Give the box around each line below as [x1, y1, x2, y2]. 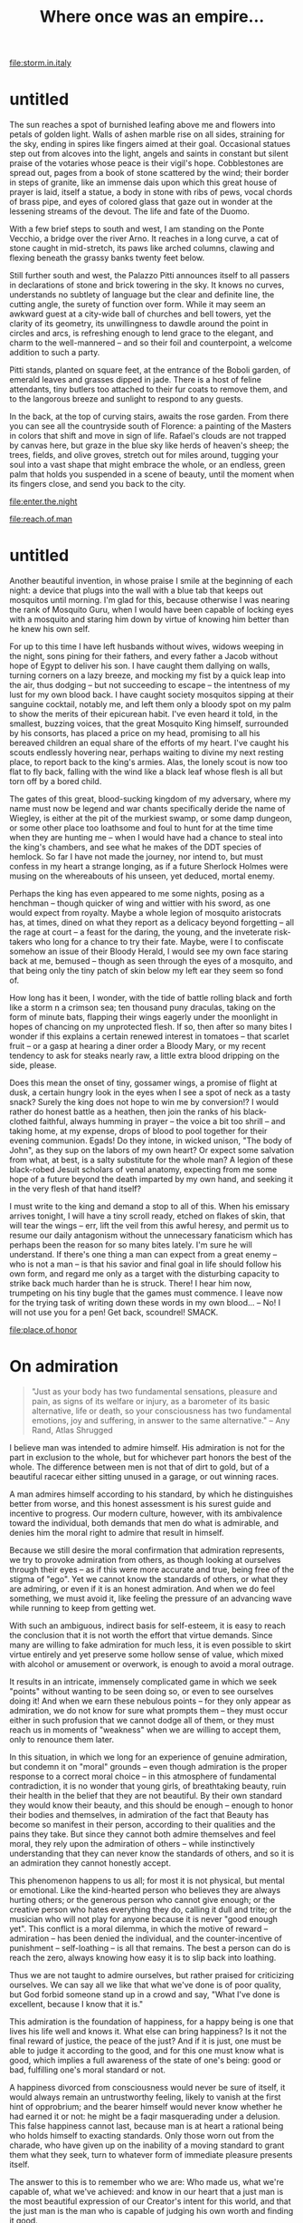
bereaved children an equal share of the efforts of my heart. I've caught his [9, 737, 289, 749]
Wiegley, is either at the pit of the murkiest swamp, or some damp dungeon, [9, 813, 292, 824]
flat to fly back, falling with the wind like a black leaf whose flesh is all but [9, 766, 283, 777]
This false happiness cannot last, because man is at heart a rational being [9, 2121, 284, 2131]
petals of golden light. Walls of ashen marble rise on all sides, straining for [9, 129, 285, 140]
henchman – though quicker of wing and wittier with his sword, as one [9, 898, 271, 908]
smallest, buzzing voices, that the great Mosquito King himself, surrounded [9, 718, 289, 729]
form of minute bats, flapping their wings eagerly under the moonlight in [9, 1012, 279, 1023]
